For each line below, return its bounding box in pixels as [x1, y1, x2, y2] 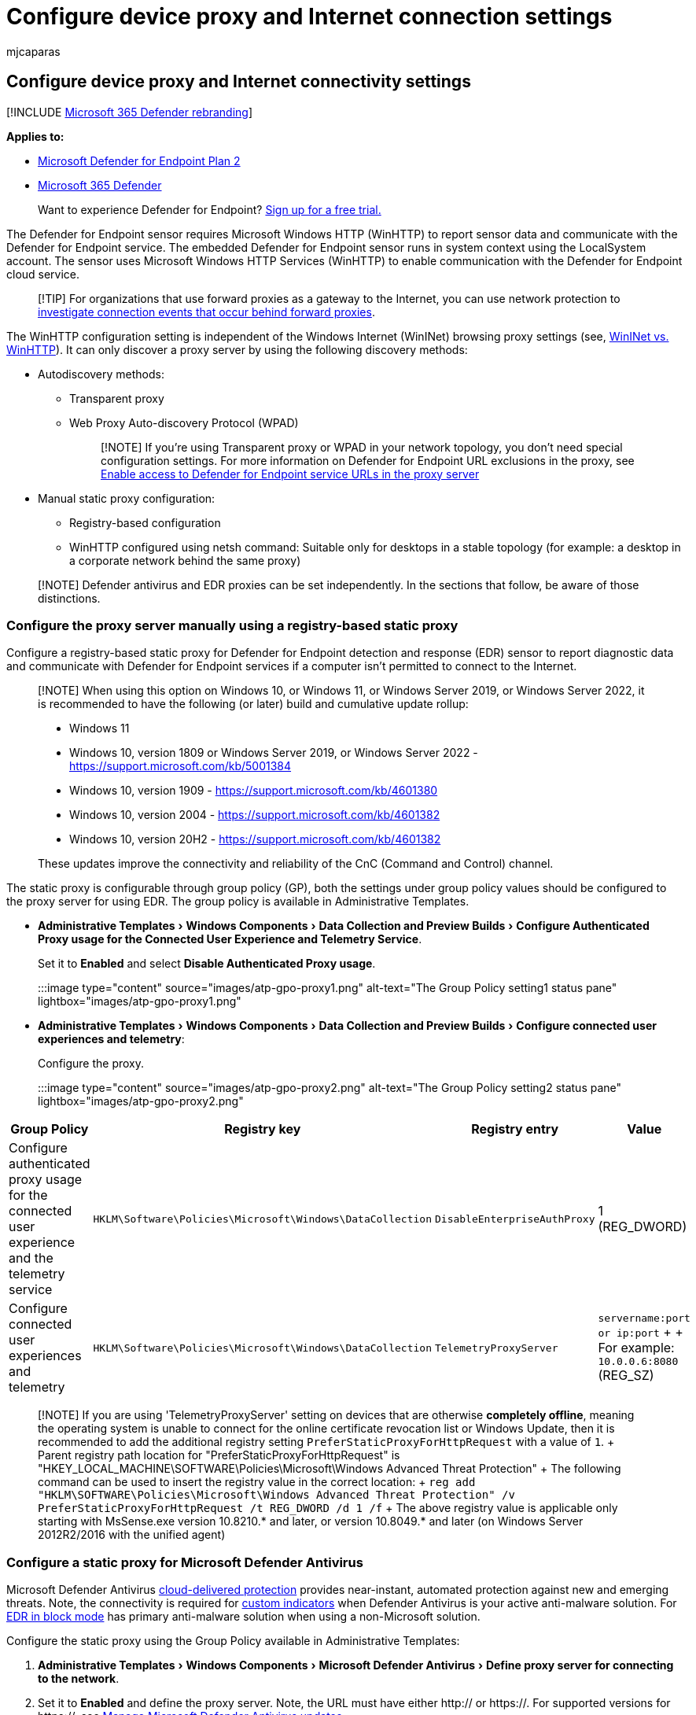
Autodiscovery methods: [38, 367, 164, 381]
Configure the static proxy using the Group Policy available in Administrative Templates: [6, 1634, 460, 1648]
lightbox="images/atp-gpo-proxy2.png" [38, 1094, 244, 1108]
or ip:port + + [598, 1324, 683, 1341]
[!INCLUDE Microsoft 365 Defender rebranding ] [6, 105, 253, 119]
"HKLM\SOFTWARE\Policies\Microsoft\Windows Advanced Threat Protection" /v [38, 1488, 515, 1502]
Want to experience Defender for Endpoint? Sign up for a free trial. [38, 202, 381, 216]
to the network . [38, 1672, 120, 1686]
